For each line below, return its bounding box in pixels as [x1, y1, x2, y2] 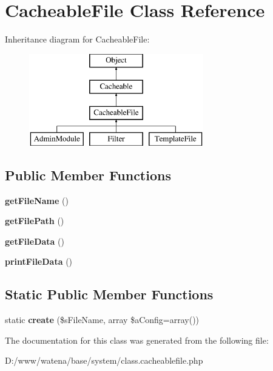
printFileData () [5, 255, 73, 268]
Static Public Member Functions [5, 285, 214, 304]
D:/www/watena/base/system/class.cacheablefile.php [5, 354, 203, 367]
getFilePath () [5, 214, 64, 227]
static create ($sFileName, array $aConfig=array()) [5, 313, 200, 326]
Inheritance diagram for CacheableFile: [5, 33, 150, 46]
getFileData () [5, 234, 64, 247]
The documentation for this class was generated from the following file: [5, 333, 269, 346]
